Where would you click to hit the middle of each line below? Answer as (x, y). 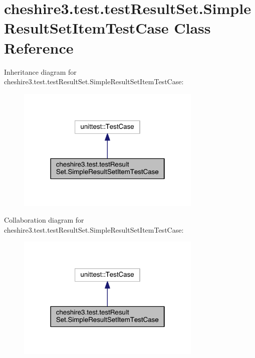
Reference (39, 47)
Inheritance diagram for (40, 71)
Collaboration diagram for (44, 220)
